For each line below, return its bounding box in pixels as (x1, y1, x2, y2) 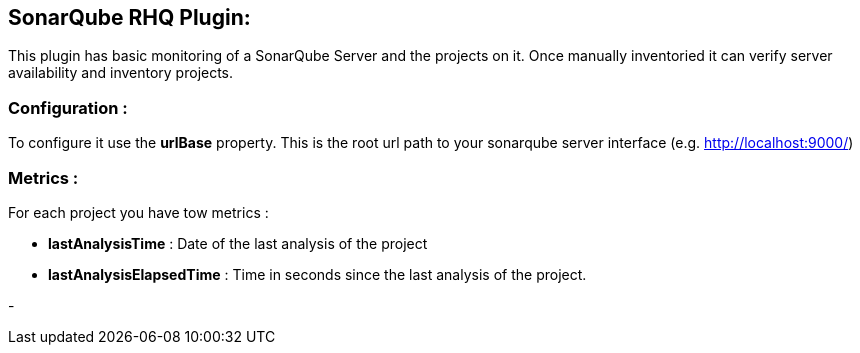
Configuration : (8, 97, 128, 118)
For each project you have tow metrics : (8, 203, 269, 221)
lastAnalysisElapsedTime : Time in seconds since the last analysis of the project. (48, 265, 587, 283)
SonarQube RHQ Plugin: (8, 5, 251, 30)
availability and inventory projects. (8, 64, 234, 82)
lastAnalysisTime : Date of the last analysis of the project (48, 234, 428, 252)
